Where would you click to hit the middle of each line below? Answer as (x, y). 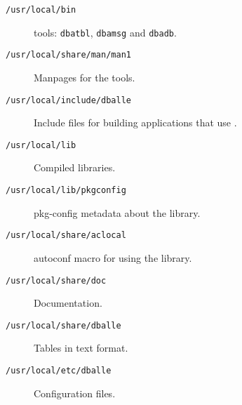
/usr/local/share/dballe (63, 325)
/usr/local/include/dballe (68, 100)
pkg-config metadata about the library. (117, 212)
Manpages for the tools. (85, 77)
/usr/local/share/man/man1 (68, 55)
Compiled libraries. (75, 167)
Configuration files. (75, 393)
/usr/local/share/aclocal (66, 235)
